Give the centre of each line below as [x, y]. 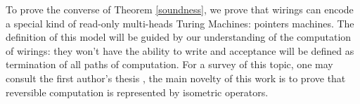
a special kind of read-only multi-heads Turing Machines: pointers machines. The [180, 23]
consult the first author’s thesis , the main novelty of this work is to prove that [176, 78]
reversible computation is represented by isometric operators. [137, 92]
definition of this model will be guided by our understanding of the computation [179, 37]
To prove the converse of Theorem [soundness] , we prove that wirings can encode [180, 9]
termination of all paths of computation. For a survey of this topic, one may [169, 64]
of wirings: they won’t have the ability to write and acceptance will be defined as [180, 50]
